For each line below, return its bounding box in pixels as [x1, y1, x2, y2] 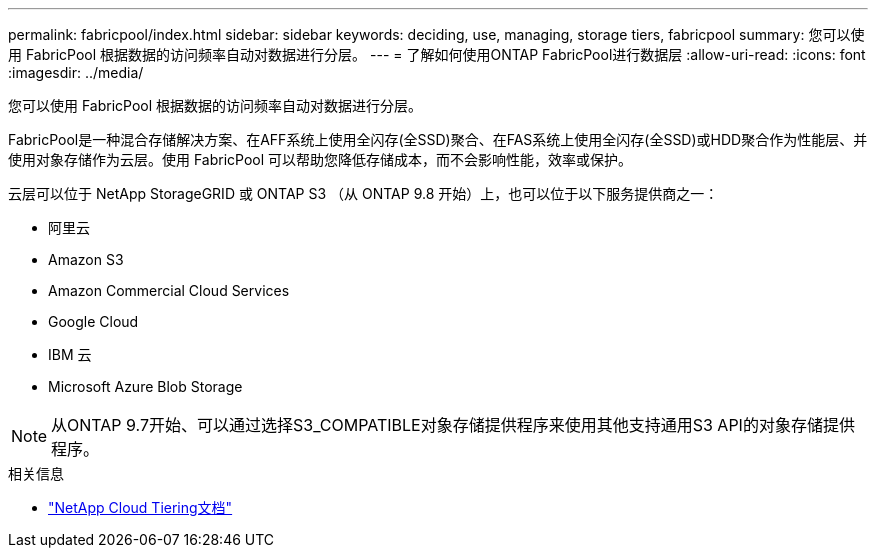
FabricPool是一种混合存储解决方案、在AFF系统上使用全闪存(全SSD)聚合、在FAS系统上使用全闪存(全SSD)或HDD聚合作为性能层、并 [8, 131, 868, 148]
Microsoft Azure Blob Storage [48, 378, 243, 395]
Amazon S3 [48, 251, 124, 268]
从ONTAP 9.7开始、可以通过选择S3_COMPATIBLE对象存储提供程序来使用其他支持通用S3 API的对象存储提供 [51, 415, 855, 435]
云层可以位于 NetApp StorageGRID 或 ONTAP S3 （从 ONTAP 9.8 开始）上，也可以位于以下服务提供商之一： [8, 185, 719, 202]
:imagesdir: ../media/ [8, 64, 144, 81]
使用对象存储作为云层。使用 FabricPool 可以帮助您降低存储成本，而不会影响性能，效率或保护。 [8, 151, 633, 168]
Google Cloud [48, 313, 139, 330]
